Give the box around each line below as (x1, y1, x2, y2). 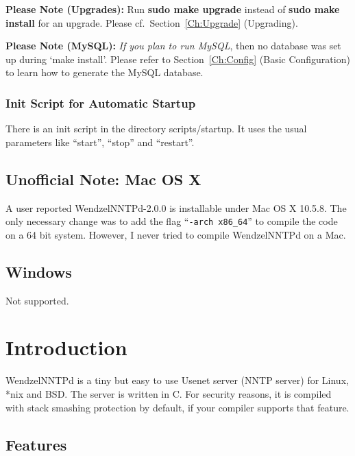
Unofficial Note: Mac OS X (5, 168, 201, 189)
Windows (5, 261, 72, 282)
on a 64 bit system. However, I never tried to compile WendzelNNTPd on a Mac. (5, 227, 346, 241)
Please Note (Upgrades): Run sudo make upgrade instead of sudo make (5, 2, 340, 16)
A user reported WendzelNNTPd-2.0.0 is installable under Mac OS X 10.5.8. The (5, 200, 347, 215)
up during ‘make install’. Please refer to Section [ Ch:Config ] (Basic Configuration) (5, 51, 350, 66)
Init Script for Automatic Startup (5, 94, 196, 111)
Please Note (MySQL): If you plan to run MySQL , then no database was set (5, 38, 341, 53)
